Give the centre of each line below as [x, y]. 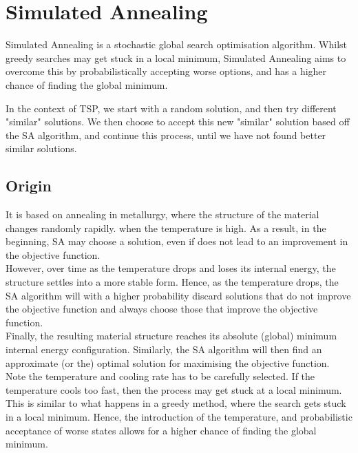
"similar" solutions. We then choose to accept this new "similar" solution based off [178, 122]
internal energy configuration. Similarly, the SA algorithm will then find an [164, 349]
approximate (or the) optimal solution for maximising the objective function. [168, 362]
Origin [29, 186]
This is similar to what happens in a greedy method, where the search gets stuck [176, 403]
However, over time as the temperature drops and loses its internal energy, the [171, 268]
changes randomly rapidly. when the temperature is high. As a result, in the [166, 228]
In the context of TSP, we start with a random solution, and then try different [171, 108]
